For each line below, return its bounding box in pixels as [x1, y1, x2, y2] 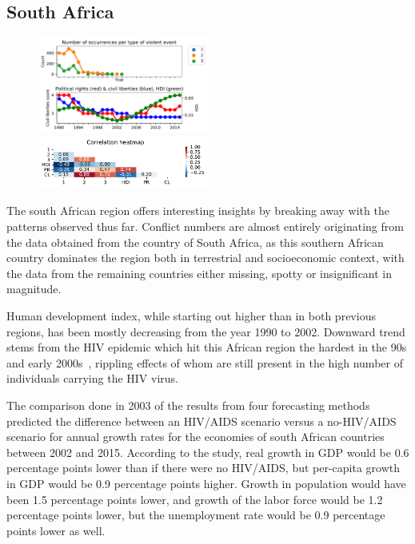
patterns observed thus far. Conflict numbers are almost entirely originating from [6, 218, 404, 235]
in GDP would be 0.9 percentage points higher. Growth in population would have [6, 475, 406, 491]
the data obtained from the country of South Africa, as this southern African [6, 233, 384, 250]
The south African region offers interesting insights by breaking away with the [6, 202, 389, 219]
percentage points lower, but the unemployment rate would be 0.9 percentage [6, 506, 385, 523]
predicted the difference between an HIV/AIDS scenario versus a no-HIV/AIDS [6, 412, 397, 429]
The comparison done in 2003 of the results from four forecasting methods [6, 396, 370, 413]
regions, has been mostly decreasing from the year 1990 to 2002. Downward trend [6, 323, 405, 340]
